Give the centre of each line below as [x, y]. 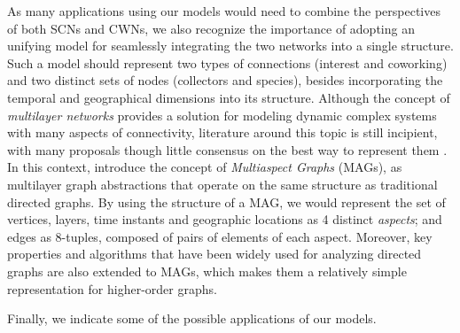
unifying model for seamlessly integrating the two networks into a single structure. [230, 46]
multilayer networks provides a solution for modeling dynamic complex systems [222, 115]
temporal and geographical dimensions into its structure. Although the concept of [229, 97]
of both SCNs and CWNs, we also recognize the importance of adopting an [211, 28]
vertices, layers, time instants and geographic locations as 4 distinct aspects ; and [225, 219]
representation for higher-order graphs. [112, 288]
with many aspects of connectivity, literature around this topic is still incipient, [222, 132]
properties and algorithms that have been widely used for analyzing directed [214, 254]
